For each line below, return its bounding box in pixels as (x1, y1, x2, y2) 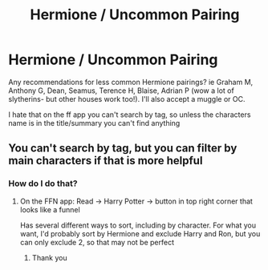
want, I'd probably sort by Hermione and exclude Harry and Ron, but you (19, 228, 261, 238)
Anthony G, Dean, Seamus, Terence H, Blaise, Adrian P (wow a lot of (8, 86, 234, 95)
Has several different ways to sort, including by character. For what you (19, 220, 257, 230)
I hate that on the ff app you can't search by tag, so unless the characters (8, 110, 251, 119)
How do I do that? (8, 178, 78, 189)
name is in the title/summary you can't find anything (8, 118, 181, 127)
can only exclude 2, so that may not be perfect (19, 237, 175, 247)
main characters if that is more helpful (8, 154, 203, 167)
